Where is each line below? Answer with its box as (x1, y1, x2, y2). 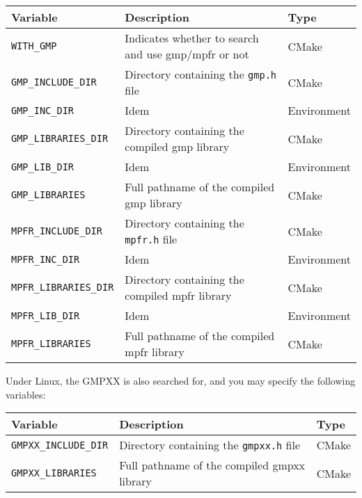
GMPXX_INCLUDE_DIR (11, 439, 109, 451)
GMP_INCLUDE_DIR (11, 77, 97, 88)
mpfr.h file (125, 231, 178, 247)
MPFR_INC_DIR (11, 253, 80, 265)
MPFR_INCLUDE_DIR (11, 225, 102, 236)
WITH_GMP (11, 40, 57, 51)
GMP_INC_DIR (11, 104, 74, 116)
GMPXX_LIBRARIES (11, 467, 97, 479)
